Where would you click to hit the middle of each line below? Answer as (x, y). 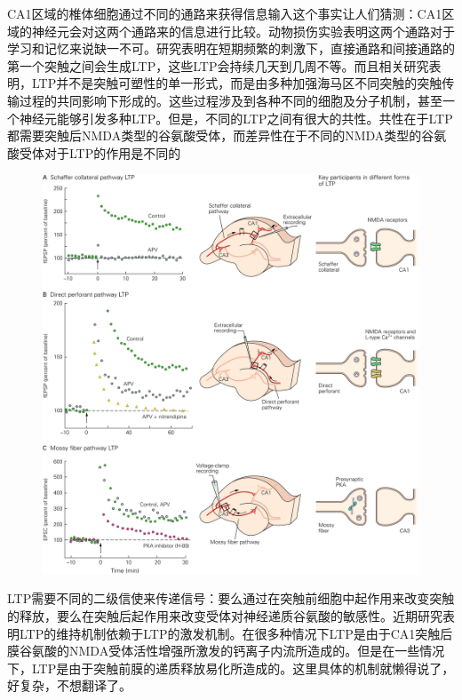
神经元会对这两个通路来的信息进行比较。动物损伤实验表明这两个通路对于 (243, 31)
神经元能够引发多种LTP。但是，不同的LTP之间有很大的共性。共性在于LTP (236, 118)
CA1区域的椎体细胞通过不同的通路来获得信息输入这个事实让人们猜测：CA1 (225, 13)
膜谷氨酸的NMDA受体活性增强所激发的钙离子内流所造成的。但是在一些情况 (226, 651)
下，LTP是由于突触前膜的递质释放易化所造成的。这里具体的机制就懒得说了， (231, 668)
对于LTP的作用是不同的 (112, 152)
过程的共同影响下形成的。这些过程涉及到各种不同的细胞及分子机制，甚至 (231, 100)
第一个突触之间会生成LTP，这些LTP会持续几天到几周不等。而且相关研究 (218, 65)
